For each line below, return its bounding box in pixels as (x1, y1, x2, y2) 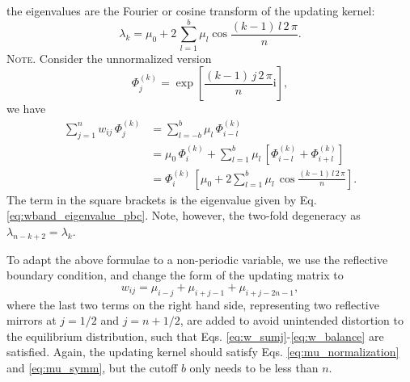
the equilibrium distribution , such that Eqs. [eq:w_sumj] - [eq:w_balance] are (6, 327, 384, 344)
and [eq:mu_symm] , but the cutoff (6, 359, 178, 376)
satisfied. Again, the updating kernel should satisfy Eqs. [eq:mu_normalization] (6, 343, 399, 360)
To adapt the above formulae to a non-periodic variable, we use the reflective (6, 250, 388, 267)
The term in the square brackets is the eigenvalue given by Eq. (6, 191, 317, 208)
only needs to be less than (189, 359, 319, 376)
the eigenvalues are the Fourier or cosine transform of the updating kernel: (6, 2, 375, 19)
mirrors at (6, 312, 57, 329)
